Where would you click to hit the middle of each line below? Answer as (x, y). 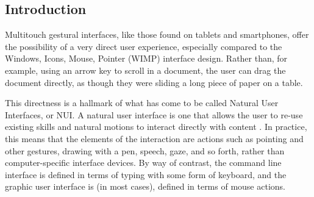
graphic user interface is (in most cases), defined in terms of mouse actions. (145, 186)
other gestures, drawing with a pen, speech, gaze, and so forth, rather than (145, 150)
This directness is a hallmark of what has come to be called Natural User (142, 103)
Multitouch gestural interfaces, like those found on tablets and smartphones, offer (157, 34)
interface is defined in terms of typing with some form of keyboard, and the (146, 174)
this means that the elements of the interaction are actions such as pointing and (154, 138)
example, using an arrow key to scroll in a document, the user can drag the (145, 70)
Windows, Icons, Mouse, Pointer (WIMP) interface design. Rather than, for (146, 58)
